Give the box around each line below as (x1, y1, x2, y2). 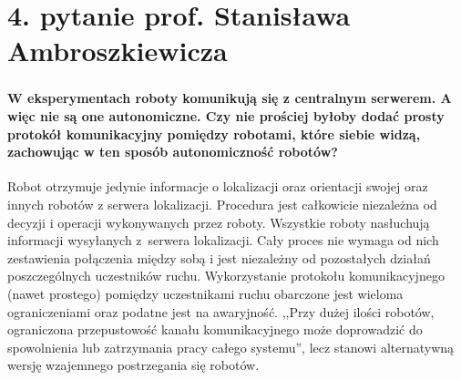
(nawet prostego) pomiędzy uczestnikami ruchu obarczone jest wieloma (7, 284, 404, 303)
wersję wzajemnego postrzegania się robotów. (7, 355, 260, 375)
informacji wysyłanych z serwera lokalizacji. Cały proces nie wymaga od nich (7, 231, 439, 250)
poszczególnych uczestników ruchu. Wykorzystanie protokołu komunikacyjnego (7, 266, 445, 285)
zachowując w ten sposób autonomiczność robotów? (7, 142, 338, 161)
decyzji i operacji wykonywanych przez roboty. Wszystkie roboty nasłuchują (7, 212, 430, 231)
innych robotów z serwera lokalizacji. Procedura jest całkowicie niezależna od (7, 195, 437, 214)
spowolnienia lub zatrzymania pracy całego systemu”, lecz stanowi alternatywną (7, 337, 455, 356)
